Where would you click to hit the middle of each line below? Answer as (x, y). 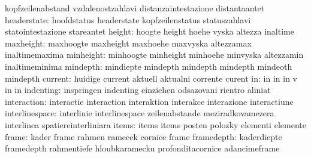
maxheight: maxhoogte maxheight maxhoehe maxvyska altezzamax (128, 43)
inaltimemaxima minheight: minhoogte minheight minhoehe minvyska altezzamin (154, 55)
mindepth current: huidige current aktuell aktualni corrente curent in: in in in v (151, 78)
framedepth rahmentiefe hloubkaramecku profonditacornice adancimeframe (142, 148)
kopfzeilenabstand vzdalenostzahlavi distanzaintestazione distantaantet (135, 8)
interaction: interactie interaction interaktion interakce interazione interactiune (149, 101)
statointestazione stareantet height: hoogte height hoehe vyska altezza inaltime (150, 31)
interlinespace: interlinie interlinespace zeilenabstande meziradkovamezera (140, 113)
